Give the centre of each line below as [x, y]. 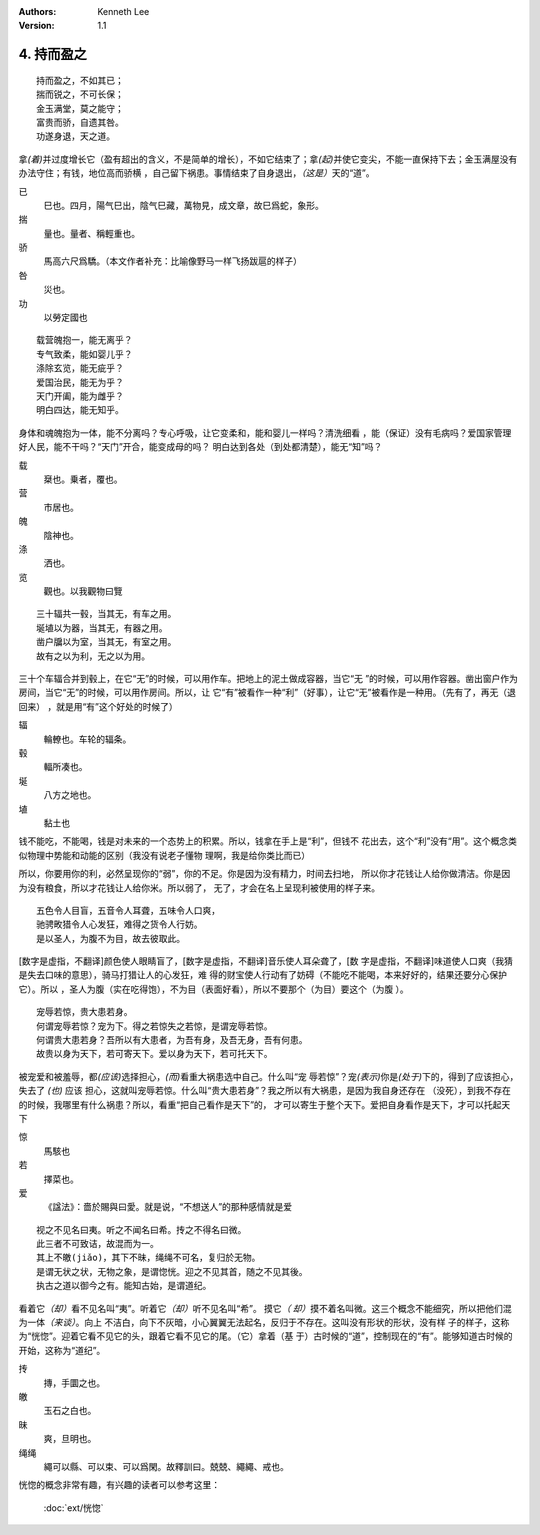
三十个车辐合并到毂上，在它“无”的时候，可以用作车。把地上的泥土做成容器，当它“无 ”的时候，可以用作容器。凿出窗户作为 [268, 679]
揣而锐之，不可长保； [80, 94]
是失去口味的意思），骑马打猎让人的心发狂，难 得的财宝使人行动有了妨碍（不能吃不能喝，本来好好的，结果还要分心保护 [262, 975]
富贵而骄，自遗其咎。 [80, 122]
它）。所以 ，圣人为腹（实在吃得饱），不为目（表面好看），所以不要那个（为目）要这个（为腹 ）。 [213, 989]
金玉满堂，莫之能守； [80, 108]
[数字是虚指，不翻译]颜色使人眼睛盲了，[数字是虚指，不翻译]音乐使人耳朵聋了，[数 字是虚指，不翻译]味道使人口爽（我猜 [266, 961]
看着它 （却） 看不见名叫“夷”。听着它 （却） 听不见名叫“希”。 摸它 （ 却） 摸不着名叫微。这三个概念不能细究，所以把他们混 [265, 1308]
